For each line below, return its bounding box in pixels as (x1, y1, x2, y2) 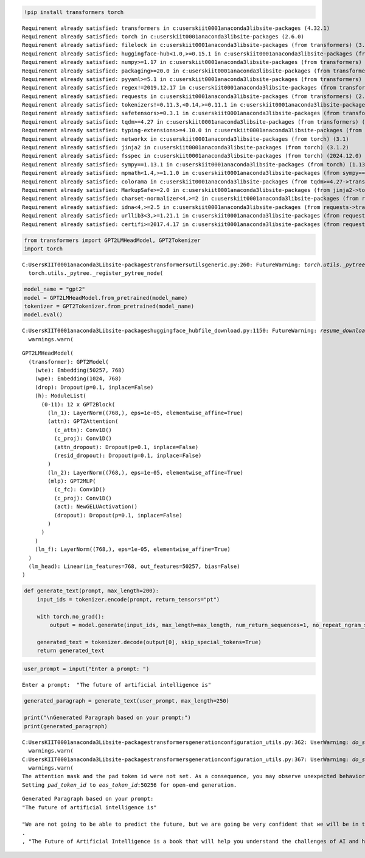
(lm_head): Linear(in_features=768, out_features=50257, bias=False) (28, 563, 240, 570)
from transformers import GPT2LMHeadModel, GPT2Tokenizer (24, 236, 201, 244)
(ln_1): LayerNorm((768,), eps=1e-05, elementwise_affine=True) (47, 409, 243, 416)
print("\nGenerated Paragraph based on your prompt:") (24, 714, 191, 721)
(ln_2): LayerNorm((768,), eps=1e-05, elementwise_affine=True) (47, 469, 243, 476)
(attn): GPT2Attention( (47, 418, 119, 425)
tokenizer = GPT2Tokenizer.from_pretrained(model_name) (24, 303, 195, 310)
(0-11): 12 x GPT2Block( (41, 401, 116, 408)
